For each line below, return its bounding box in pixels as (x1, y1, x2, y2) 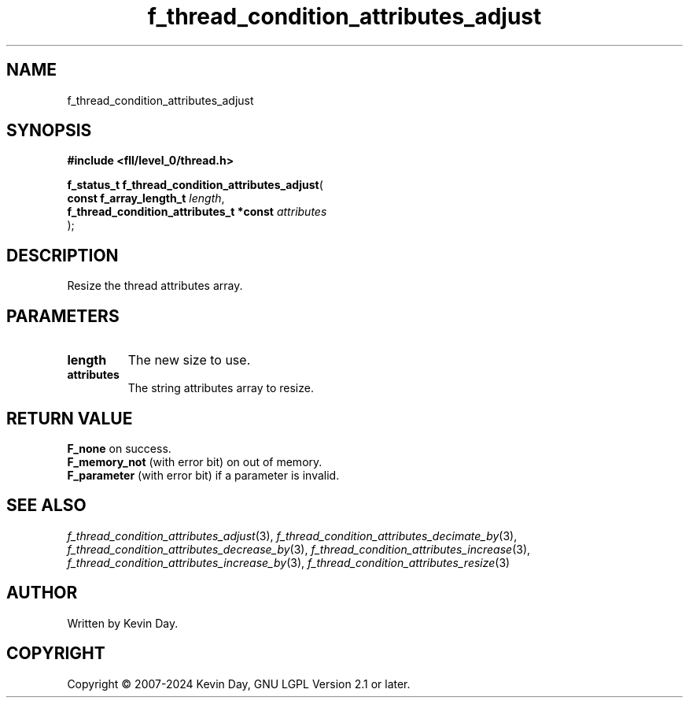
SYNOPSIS (6, 120, 92, 141)
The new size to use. (127, 352, 251, 369)
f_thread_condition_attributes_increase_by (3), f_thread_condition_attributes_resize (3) (67, 555, 510, 569)
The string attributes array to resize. (127, 381, 314, 395)
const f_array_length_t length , (67, 191, 225, 206)
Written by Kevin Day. (67, 616, 179, 630)
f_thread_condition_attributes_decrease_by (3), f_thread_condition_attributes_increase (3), (67, 542, 531, 556)
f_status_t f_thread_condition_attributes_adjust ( (67, 178, 323, 192)
